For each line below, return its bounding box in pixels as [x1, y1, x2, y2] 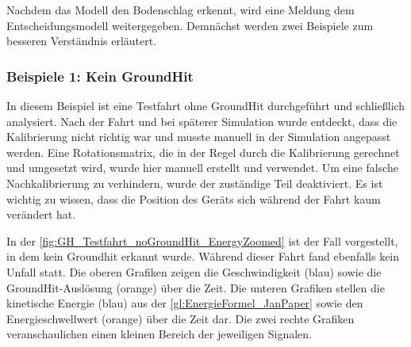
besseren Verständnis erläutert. [6, 32, 157, 49]
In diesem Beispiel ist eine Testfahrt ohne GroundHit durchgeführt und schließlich [6, 97, 405, 113]
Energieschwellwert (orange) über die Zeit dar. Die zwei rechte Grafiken [6, 310, 355, 326]
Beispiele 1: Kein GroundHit [6, 66, 194, 86]
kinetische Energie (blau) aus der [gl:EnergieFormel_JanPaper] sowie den [6, 295, 363, 311]
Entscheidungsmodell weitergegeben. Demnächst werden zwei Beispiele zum [6, 17, 374, 33]
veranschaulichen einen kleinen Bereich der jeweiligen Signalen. [6, 326, 312, 342]
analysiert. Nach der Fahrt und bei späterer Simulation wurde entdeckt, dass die [6, 112, 398, 129]
